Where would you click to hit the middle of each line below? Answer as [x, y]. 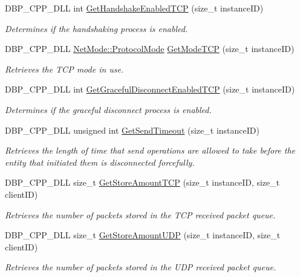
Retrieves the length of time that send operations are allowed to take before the [150, 150]
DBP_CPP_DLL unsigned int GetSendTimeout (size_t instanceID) [132, 130]
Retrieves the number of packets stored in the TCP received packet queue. [140, 214]
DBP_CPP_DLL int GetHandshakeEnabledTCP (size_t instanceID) [134, 8]
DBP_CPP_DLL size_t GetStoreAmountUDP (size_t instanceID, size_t [143, 235]
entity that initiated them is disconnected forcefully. [100, 162]
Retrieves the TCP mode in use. [64, 69]
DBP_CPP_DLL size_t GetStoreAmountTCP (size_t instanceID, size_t [142, 182]
